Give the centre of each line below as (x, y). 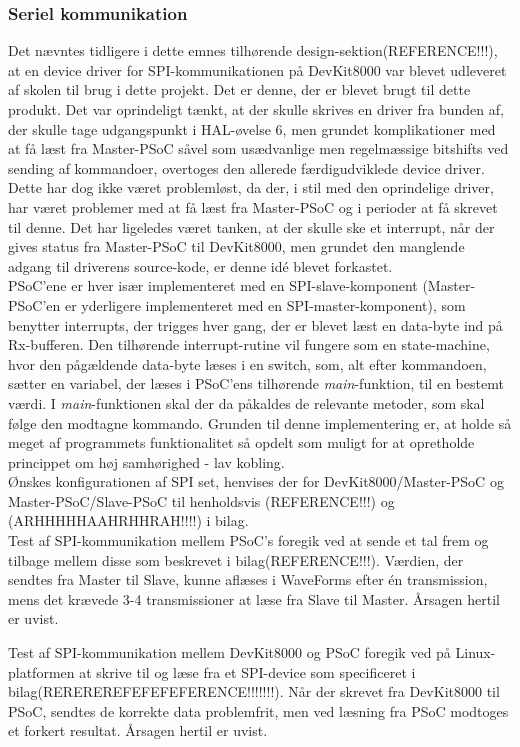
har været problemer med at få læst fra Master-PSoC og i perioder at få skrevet (253, 206)
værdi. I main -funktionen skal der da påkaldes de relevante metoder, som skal (246, 402)
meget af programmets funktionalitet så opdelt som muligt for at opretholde (241, 442)
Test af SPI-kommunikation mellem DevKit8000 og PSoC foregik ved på (229, 652)
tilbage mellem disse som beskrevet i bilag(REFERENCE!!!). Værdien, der (236, 559)
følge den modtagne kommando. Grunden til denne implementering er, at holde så (260, 422)
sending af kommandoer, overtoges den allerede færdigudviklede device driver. (246, 167)
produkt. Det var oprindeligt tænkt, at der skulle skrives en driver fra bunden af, (256, 109)
